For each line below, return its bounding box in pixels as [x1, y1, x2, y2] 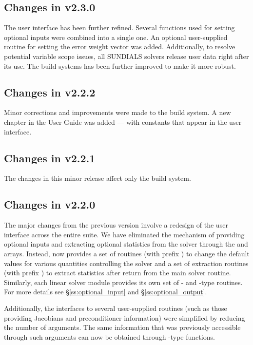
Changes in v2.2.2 [4, 84, 96, 99]
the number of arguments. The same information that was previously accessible [4, 322, 241, 332]
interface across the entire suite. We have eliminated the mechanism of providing [4, 229, 245, 239]
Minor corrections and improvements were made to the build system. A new [4, 107, 231, 117]
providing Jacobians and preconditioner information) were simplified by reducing [4, 312, 245, 323]
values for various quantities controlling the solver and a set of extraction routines [4, 258, 249, 268]
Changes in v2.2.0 [4, 197, 96, 212]
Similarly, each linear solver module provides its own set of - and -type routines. [4, 277, 243, 287]
